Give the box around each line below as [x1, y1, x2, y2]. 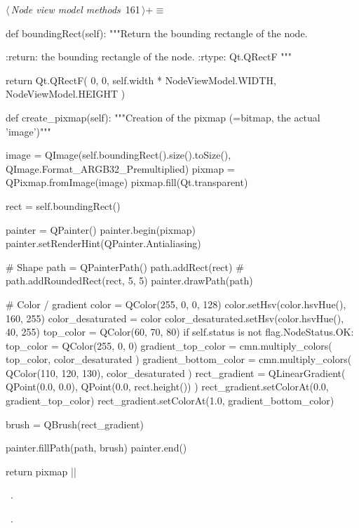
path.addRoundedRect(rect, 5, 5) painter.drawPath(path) [6, 273, 253, 288]
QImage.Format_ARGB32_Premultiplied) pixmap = [6, 161, 235, 176]
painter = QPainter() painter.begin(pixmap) [6, 222, 196, 237]
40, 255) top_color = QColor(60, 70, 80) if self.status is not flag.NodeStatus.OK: [6, 324, 354, 339]
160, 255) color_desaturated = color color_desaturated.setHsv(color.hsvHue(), [6, 310, 344, 325]
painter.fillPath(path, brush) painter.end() [6, 440, 187, 455]
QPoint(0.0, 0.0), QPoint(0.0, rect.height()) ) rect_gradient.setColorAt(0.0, [6, 379, 329, 394]
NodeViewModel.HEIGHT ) [6, 86, 126, 101]
